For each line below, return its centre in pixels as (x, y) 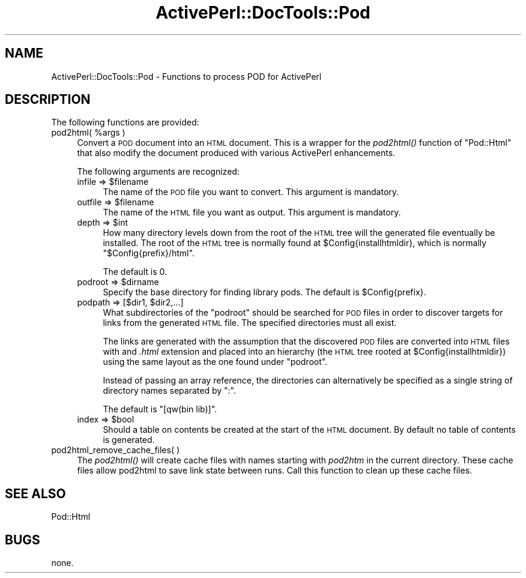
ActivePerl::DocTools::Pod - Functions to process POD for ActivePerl (186, 76)
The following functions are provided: (125, 122)
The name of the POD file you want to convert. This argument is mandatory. (251, 192)
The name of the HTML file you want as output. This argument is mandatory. (252, 212)
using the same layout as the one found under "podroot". (215, 362)
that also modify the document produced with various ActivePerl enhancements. (236, 153)
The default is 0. (135, 272)
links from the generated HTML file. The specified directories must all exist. (250, 323)
